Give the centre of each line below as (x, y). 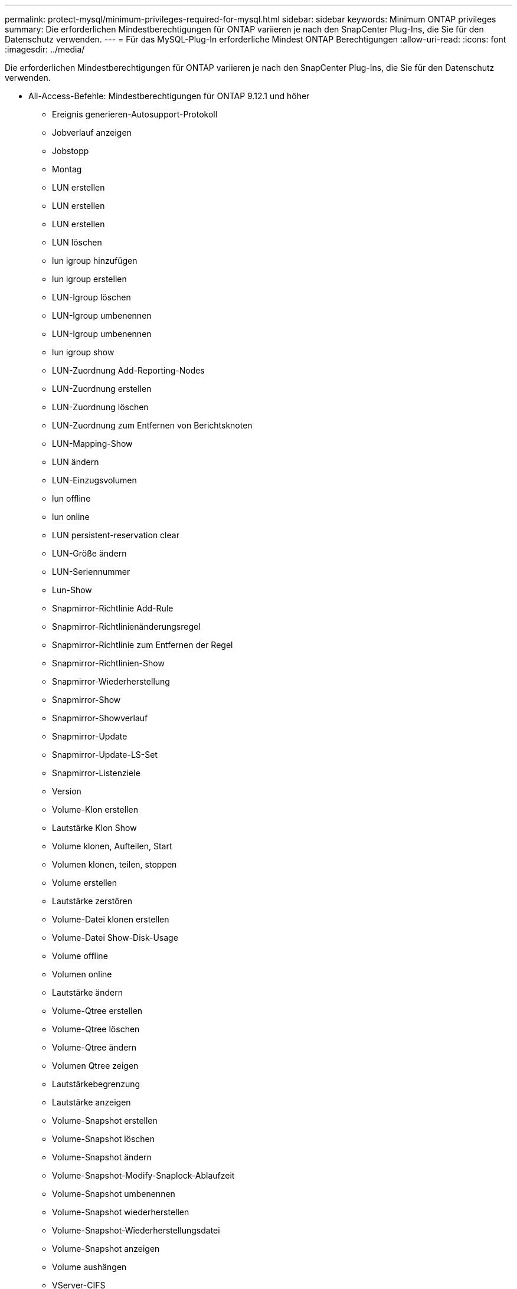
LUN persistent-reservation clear (116, 535)
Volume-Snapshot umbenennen (114, 1194)
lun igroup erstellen (89, 279)
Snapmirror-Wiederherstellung (111, 681)
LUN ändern (76, 462)
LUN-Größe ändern (89, 553)
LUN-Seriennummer (91, 572)
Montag (67, 169)
